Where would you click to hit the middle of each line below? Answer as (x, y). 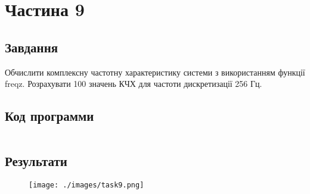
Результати (36, 161)
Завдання (32, 47)
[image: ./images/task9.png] (86, 185)
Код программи (49, 116)
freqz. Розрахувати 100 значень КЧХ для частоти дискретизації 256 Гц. (134, 84)
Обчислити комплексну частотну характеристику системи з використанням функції (155, 72)
